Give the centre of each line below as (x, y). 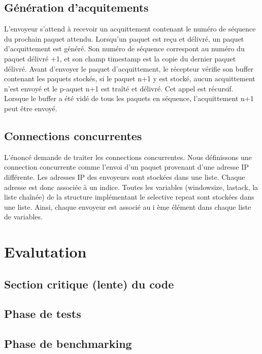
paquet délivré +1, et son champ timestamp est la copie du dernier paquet (120, 58)
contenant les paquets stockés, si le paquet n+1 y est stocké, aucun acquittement (130, 78)
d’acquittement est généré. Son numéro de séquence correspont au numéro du (124, 49)
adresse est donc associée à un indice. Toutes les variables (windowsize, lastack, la (131, 187)
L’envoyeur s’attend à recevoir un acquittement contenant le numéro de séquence (130, 29)
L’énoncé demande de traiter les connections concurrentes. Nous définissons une (128, 157)
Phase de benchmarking (68, 344)
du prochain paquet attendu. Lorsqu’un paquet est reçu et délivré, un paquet (124, 38)
